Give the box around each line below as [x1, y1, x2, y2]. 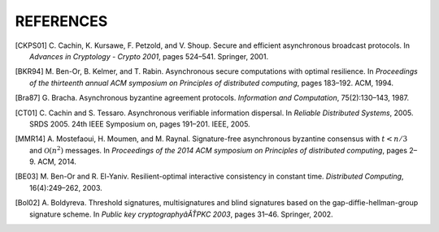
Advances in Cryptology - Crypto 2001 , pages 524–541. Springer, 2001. [29, 51, 268, 61]
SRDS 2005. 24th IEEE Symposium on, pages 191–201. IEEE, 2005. [29, 118, 251, 129]
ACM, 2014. [37, 157, 76, 166]
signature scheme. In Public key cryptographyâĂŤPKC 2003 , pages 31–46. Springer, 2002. [29, 209, 333, 219]
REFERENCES [15, 12, 108, 30]
